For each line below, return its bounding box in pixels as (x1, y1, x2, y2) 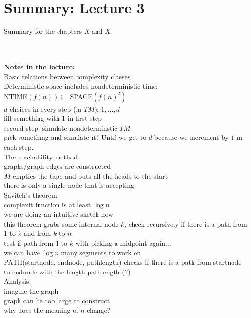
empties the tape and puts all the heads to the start (13, 170, 168, 181)
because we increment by (154, 132, 229, 142)
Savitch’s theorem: (4, 190, 59, 200)
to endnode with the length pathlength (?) (4, 266, 131, 276)
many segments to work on (61, 247, 141, 257)
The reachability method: (4, 151, 79, 161)
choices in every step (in (9, 103, 82, 114)
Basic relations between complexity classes (4, 71, 131, 81)
